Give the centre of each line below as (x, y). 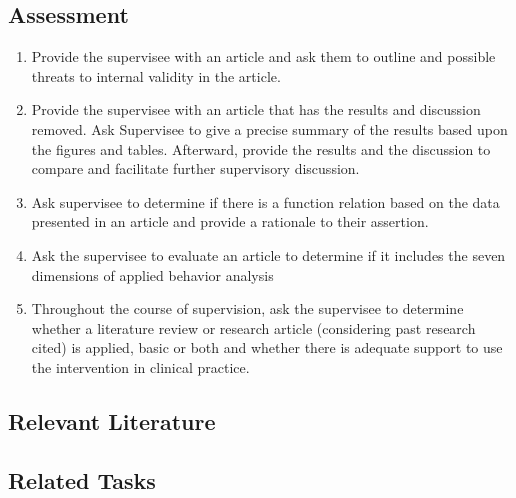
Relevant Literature (112, 420)
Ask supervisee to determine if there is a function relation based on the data (265, 201)
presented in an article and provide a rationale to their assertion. (230, 221)
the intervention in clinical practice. (140, 366)
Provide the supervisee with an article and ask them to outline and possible (263, 56)
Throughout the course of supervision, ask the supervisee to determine (247, 308)
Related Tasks (82, 479)
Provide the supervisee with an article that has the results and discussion (256, 109)
